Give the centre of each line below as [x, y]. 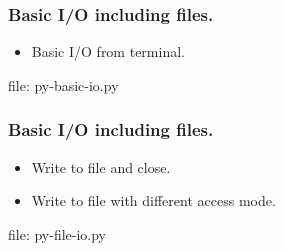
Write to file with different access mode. [153, 200]
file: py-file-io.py [57, 233]
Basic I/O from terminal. [108, 51]
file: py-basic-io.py [63, 84]
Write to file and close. [101, 166]
